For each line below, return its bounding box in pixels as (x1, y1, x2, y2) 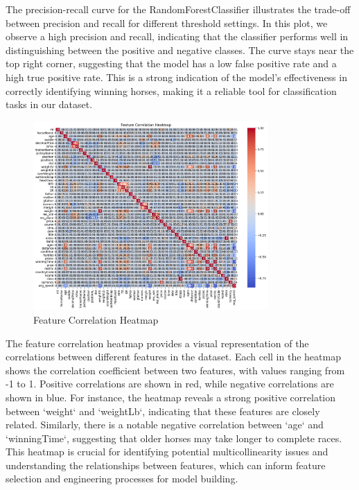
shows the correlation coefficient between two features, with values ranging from (6, 362, 345, 377)
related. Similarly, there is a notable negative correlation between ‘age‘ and (6, 417, 324, 432)
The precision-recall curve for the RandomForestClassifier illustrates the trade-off (6, 2, 351, 16)
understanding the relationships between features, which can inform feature (6, 457, 326, 472)
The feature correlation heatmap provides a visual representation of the (6, 335, 309, 350)
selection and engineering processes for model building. (6, 471, 238, 486)
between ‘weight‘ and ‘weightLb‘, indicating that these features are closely (6, 403, 320, 418)
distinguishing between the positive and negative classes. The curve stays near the (6, 42, 354, 57)
